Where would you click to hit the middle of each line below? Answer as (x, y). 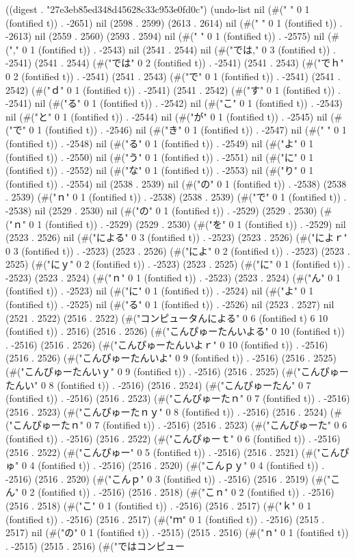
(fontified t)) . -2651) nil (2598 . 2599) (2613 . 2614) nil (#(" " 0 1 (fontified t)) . (174, 22)
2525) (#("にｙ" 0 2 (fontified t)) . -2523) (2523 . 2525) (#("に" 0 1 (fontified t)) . (178, 264)
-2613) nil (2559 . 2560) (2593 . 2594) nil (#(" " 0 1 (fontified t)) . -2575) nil (165, 36)
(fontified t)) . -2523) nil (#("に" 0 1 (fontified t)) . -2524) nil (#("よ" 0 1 (160, 291)
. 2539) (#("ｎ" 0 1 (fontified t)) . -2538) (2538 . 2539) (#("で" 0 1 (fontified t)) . (176, 197)
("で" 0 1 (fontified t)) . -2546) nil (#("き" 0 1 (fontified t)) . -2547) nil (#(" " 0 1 (176, 130)
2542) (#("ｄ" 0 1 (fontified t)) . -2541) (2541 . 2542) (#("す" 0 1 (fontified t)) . (173, 89)
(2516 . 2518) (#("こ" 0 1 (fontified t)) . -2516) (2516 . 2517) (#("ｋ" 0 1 (159, 505)
